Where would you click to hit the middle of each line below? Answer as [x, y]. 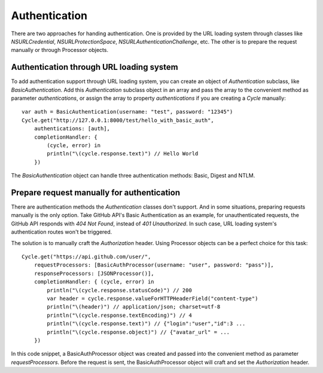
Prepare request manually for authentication [96, 192]
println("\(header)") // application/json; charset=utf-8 [134, 307]
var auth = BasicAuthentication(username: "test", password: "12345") [127, 112]
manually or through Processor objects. [60, 50]
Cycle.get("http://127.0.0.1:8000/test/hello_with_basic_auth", [118, 120]
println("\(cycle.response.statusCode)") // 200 [120, 290]
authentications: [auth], [72, 129]
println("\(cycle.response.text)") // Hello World [123, 154]
